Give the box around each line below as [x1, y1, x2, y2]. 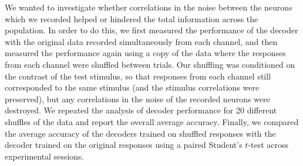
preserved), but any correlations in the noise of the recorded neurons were [5, 92, 270, 105]
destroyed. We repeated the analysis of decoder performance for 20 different [5, 104, 277, 116]
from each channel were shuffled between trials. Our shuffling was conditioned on [5, 58, 295, 70]
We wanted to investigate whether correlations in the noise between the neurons [5, 1, 292, 13]
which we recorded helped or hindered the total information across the [5, 12, 258, 25]
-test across [248, 139, 289, 151]
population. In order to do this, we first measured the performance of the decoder [5, 24, 298, 36]
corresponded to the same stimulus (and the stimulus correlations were [5, 81, 260, 94]
